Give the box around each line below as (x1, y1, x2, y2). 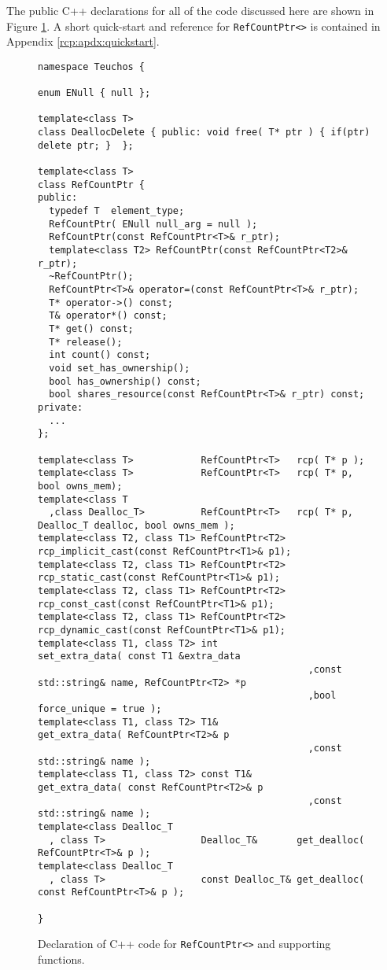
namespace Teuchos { (38, 61, 146, 72)
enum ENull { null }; (38, 87, 151, 99)
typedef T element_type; (49, 205, 185, 217)
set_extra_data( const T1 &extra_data (38, 651, 241, 662)
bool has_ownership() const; (49, 375, 201, 387)
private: (38, 401, 83, 413)
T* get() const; (49, 323, 134, 334)
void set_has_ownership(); (49, 362, 190, 374)
